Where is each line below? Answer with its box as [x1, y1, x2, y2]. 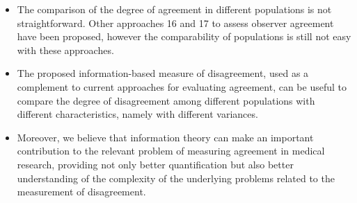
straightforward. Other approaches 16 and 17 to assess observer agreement [17, 15, 334, 30]
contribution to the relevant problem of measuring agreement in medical [17, 143, 325, 158]
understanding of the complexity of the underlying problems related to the [17, 170, 335, 185]
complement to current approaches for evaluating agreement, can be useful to [17, 79, 347, 94]
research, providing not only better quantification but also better [17, 157, 294, 171]
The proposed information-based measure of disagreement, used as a [17, 66, 309, 80]
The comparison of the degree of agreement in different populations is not [17, 2, 332, 16]
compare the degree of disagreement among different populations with [17, 93, 315, 107]
